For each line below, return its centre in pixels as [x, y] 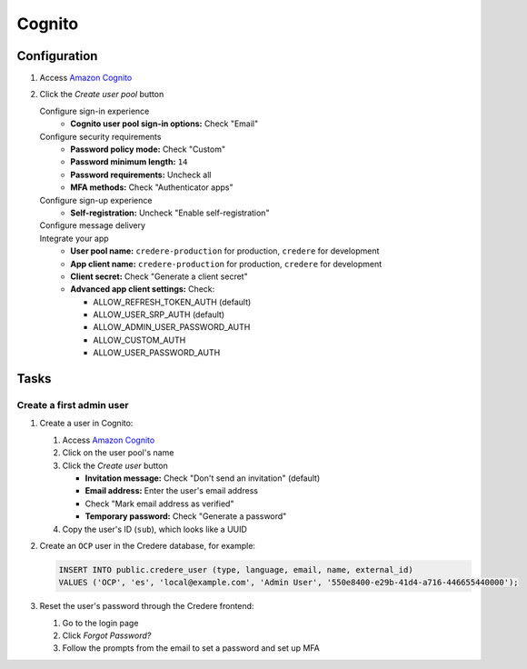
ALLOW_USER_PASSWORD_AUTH [157, 353]
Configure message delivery [92, 225]
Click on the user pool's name [118, 453]
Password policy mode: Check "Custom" [148, 149]
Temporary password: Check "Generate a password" [186, 516]
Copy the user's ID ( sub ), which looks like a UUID [154, 529]
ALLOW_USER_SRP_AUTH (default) [159, 315]
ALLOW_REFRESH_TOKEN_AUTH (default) [172, 302]
